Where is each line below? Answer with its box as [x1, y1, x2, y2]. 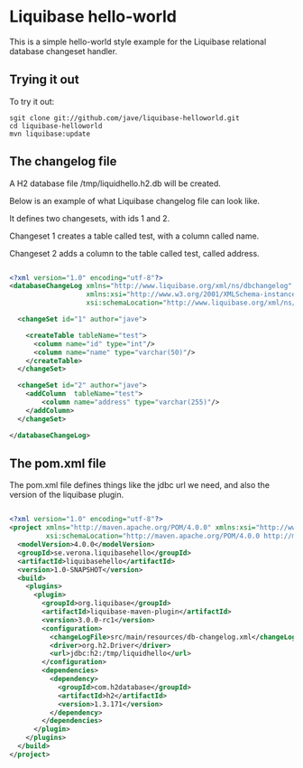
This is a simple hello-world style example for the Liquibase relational [9, 36, 267, 47]
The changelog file [9, 154, 117, 169]
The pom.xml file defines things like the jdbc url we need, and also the [9, 480, 271, 491]
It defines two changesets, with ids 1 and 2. [9, 212, 170, 223]
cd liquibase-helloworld [9, 121, 103, 130]
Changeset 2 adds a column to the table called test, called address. [9, 248, 260, 258]
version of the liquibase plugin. [9, 490, 124, 501]
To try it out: [9, 96, 55, 107]
